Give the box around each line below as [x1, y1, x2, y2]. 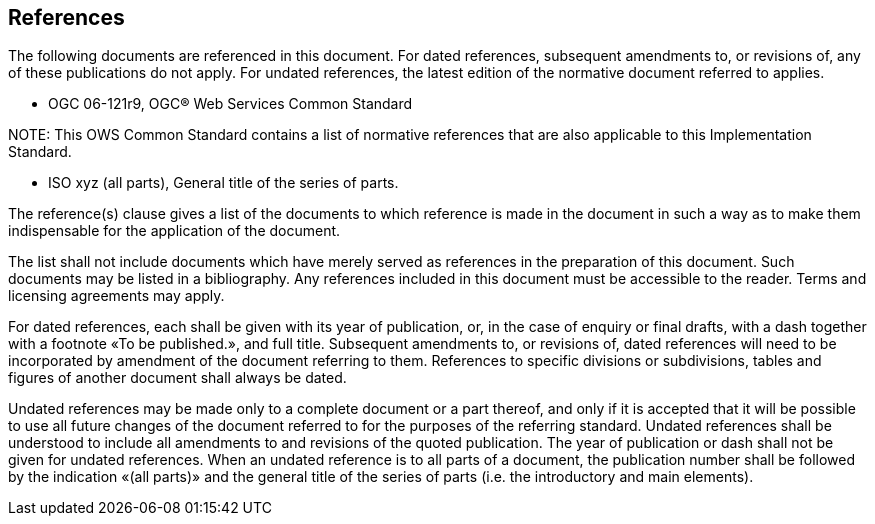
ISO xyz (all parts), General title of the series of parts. [48, 174, 399, 192]
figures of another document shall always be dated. [8, 369, 347, 387]
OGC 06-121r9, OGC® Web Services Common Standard [48, 95, 413, 113]
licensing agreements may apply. [8, 287, 225, 305]
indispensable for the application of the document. [8, 222, 341, 240]
